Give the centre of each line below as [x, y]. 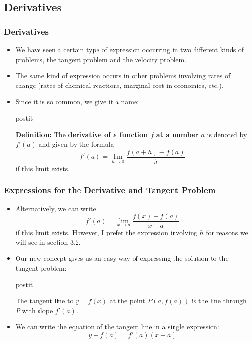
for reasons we [227, 232]
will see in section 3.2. [48, 242]
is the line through [219, 301]
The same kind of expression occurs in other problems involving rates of [123, 75]
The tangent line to [44, 301]
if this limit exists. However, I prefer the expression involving [106, 232]
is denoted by [227, 134]
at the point [127, 301]
